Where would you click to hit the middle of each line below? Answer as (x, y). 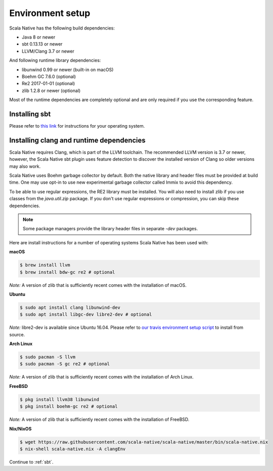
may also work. (25, 166)
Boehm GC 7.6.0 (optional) (49, 76)
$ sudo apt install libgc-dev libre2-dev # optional (86, 315)
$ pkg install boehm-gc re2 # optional (69, 406)
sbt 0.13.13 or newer (42, 44)
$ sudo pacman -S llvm (48, 357)
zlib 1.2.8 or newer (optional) (51, 91)
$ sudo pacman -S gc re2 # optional (65, 364)
